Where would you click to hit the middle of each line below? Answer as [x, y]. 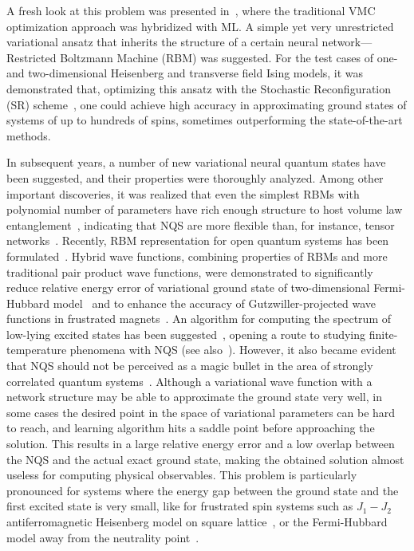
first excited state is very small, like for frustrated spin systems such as [180, 506]
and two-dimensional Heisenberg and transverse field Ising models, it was [185, 73]
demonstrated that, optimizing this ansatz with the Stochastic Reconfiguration [199, 88]
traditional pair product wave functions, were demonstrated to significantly [190, 272]
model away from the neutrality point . [103, 537]
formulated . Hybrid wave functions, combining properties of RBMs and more [197, 256]
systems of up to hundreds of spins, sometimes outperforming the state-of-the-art [205, 120]
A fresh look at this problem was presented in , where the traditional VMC [191, 10]
